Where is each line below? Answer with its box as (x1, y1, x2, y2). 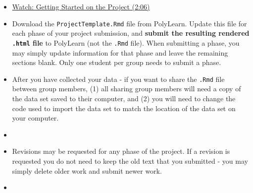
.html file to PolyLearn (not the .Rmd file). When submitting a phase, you (12, 37, 240, 48)
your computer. (12, 113, 59, 123)
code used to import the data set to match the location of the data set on (12, 103, 236, 113)
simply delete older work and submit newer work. (12, 165, 162, 176)
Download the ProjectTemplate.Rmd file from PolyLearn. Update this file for (12, 18, 247, 28)
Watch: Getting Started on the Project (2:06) (12, 1, 150, 11)
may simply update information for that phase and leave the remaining (12, 47, 228, 58)
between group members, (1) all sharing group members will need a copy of (12, 83, 241, 94)
